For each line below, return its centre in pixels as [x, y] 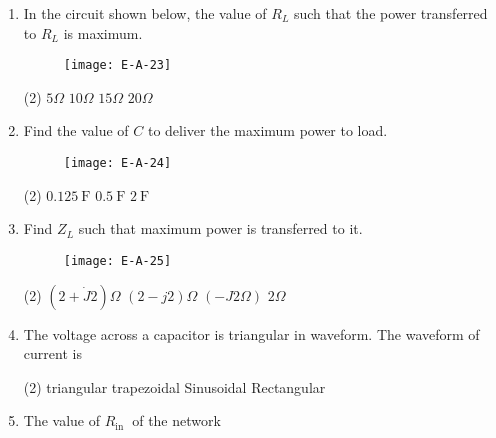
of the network [176, 420]
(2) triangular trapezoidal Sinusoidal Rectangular [174, 386]
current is [52, 353]
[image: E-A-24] [117, 163]
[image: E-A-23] [117, 65]
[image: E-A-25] [117, 260]
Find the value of [76, 130]
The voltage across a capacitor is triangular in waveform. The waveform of [251, 333]
